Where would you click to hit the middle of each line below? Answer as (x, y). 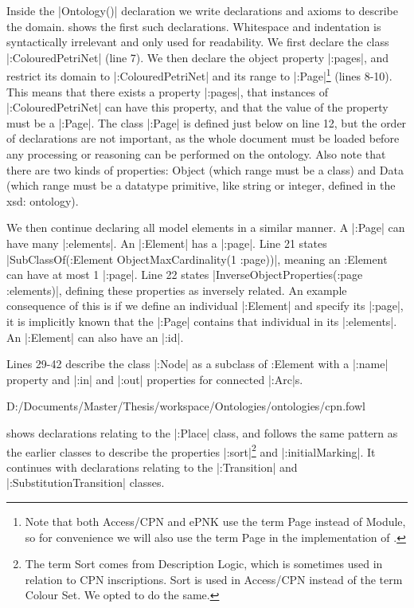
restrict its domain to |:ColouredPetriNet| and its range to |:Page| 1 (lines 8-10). (199, 75)
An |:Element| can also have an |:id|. (95, 337)
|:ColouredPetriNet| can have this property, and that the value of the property (197, 107)
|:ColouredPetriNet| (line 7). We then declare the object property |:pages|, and (198, 57)
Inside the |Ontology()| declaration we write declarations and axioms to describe (203, 10)
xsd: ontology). (43, 200)
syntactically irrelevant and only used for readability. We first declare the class (198, 42)
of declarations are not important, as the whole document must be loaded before (203, 138)
